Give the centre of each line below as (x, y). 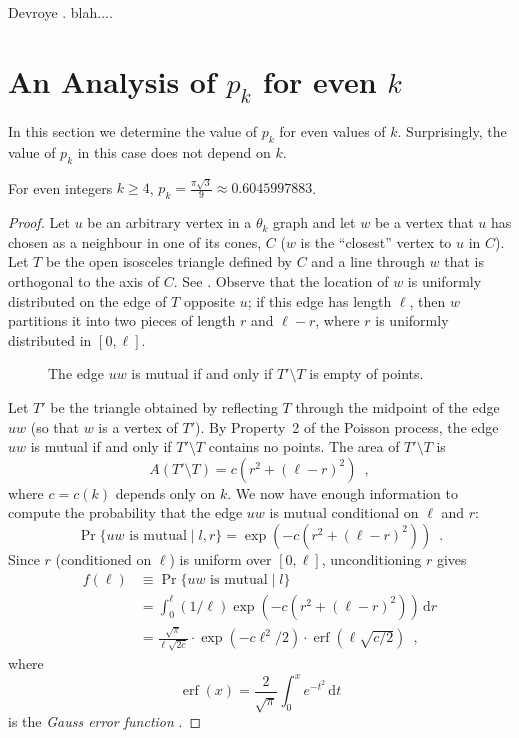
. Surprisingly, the (452, 131)
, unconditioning (371, 558)
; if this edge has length (319, 300)
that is (464, 261)
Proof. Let (39, 222)
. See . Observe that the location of (281, 281)
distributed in (50, 339)
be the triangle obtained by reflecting (164, 406)
